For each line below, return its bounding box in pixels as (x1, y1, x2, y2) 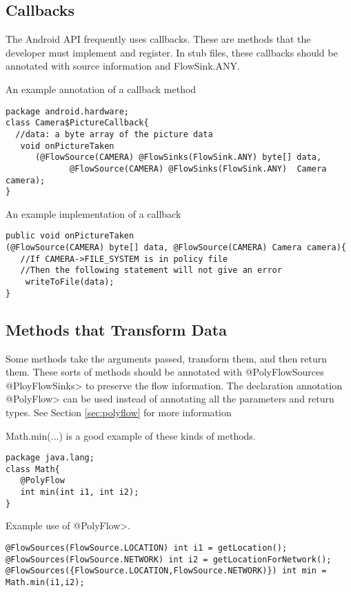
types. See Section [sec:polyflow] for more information (6, 405, 232, 419)
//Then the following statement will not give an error (20, 265, 282, 276)
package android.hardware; (6, 106, 129, 116)
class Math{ (6, 464, 60, 474)
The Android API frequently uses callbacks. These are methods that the (6, 32, 311, 46)
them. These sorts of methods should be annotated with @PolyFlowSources (6, 365, 324, 379)
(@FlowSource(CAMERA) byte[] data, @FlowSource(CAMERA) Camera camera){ (6, 243, 346, 253)
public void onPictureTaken (6, 231, 134, 241)
